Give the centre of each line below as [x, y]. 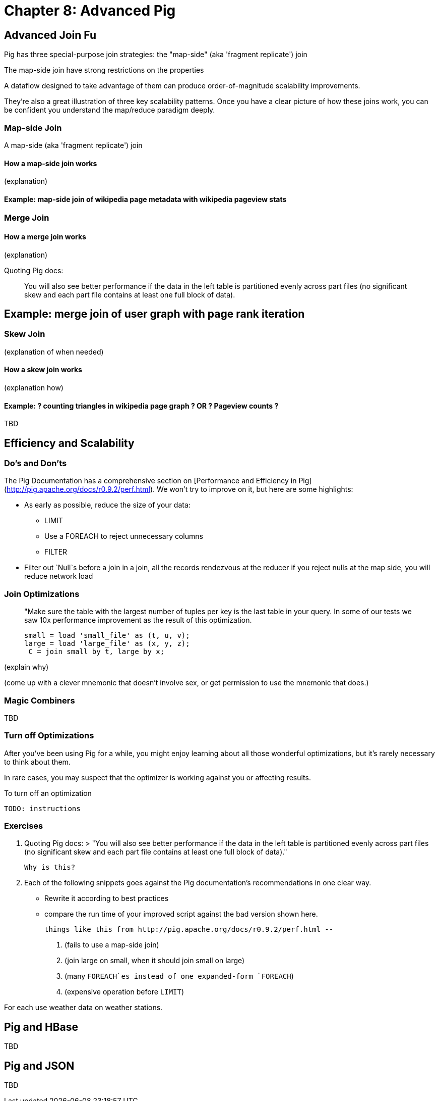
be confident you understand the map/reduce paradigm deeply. [110, 110]
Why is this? [50, 867]
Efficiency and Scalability [69, 443]
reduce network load [59, 576]
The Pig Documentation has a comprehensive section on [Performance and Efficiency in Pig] [158, 481]
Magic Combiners [40, 700]
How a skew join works [43, 370]
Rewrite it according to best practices [107, 898]
